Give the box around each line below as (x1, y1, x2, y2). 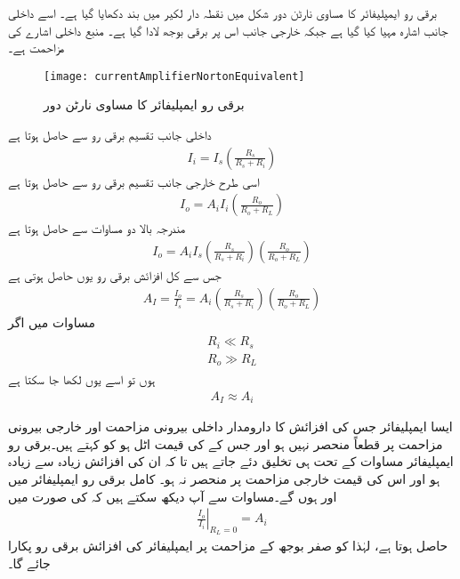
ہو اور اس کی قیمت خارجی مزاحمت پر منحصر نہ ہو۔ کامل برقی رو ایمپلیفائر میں (8, 469, 440, 487)
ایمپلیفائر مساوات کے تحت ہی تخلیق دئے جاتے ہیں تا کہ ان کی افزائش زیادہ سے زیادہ (8, 452, 454, 470)
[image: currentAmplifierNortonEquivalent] (44, 69, 305, 83)
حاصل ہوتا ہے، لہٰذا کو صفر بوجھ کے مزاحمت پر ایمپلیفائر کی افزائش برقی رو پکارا (8, 536, 448, 555)
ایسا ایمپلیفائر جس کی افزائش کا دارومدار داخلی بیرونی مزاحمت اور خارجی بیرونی (8, 417, 453, 436)
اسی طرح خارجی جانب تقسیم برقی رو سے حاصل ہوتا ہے (8, 172, 260, 190)
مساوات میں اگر (8, 312, 96, 331)
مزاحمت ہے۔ (8, 38, 65, 57)
